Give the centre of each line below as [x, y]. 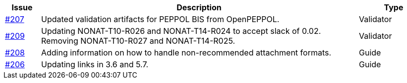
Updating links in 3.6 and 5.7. [95, 64]
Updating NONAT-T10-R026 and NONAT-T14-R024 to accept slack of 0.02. [181, 31]
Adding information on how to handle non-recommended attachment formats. [186, 53]
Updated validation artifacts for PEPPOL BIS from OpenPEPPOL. [160, 19]
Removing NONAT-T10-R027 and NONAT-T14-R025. [138, 41]
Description [199, 7]
